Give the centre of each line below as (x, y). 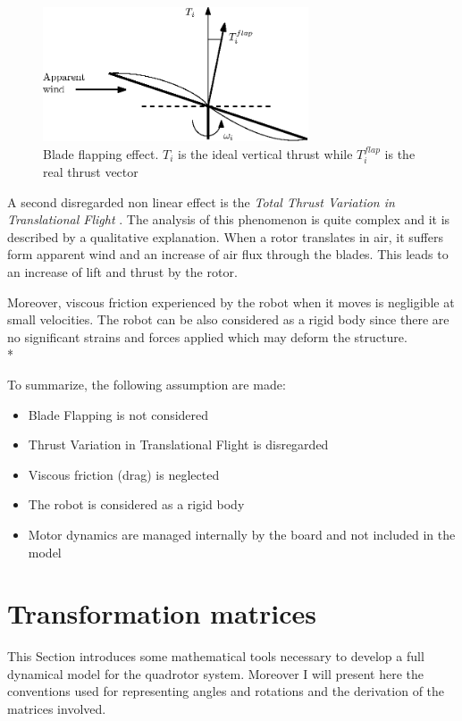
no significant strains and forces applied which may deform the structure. (207, 336)
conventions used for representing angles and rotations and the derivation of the (226, 691)
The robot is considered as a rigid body (136, 504)
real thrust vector (91, 172)
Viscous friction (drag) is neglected (124, 474)
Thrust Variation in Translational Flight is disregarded (178, 444)
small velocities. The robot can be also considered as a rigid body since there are (228, 319)
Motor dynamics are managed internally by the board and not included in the (242, 534)
